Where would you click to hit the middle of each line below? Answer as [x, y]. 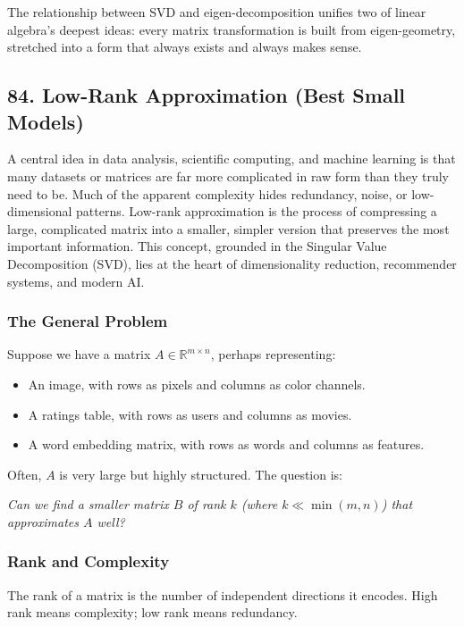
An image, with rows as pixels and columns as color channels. [197, 384]
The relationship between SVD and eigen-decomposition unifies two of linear [217, 12]
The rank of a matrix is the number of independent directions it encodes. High [223, 594]
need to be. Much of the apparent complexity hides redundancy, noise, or [207, 193]
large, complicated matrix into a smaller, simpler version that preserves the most [228, 228]
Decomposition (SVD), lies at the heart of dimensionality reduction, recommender [232, 263]
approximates [43, 521]
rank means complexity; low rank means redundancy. [152, 612]
